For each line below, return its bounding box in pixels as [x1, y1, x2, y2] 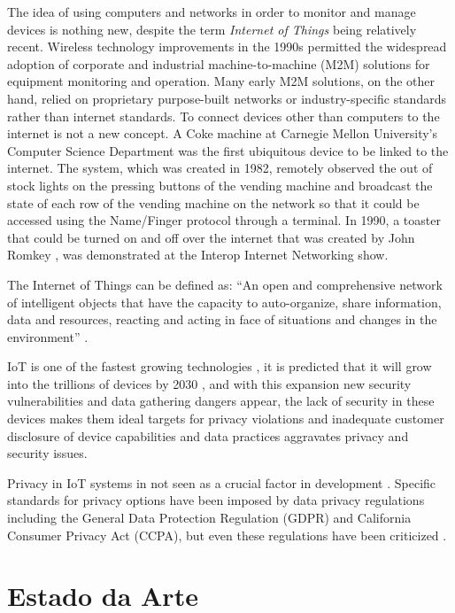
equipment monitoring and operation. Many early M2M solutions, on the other [7, 72, 435, 90]
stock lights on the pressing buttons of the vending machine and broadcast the [7, 175, 433, 194]
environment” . [7, 327, 89, 345]
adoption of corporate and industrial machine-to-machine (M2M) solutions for [7, 54, 430, 73]
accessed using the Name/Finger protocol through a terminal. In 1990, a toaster [7, 211, 441, 229]
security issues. [7, 444, 88, 462]
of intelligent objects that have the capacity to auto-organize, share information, [7, 292, 442, 311]
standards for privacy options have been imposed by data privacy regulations [7, 491, 425, 509]
